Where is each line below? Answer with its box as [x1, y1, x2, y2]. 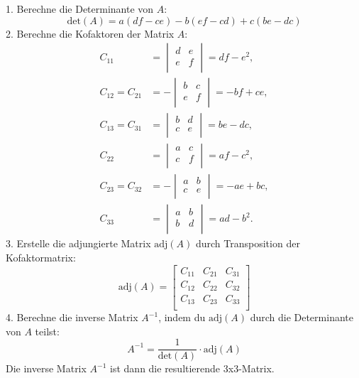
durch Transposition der [195, 236, 300, 251]
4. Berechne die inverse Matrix [6, 310, 138, 325]
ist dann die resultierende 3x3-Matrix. [110, 361, 275, 376]
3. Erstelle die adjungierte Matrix [6, 236, 151, 251]
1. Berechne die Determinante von [6, 1, 154, 16]
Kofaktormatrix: [6, 249, 76, 264]
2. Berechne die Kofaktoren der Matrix [6, 26, 175, 40]
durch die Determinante [250, 310, 353, 325]
